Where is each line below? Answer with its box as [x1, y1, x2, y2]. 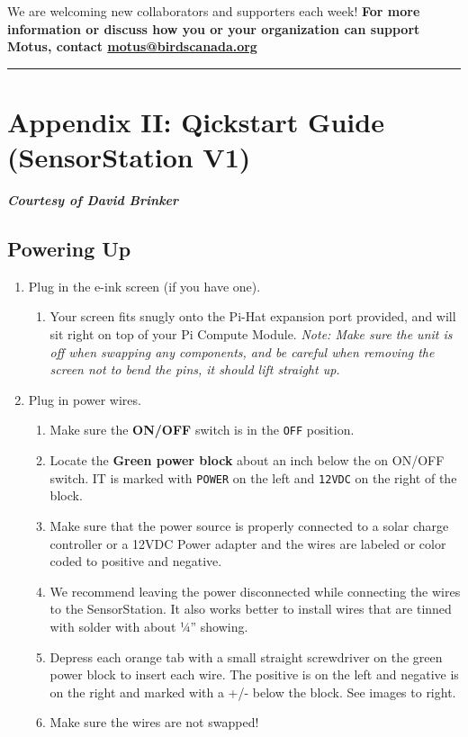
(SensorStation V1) [7, 139, 251, 175]
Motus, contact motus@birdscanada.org [7, 37, 257, 56]
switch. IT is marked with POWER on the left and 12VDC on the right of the [49, 468, 457, 487]
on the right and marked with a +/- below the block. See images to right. [49, 682, 456, 701]
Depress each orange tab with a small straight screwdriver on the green [49, 647, 443, 666]
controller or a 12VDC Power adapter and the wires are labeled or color [49, 534, 446, 553]
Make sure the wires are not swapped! [49, 713, 259, 732]
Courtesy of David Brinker [7, 191, 179, 210]
